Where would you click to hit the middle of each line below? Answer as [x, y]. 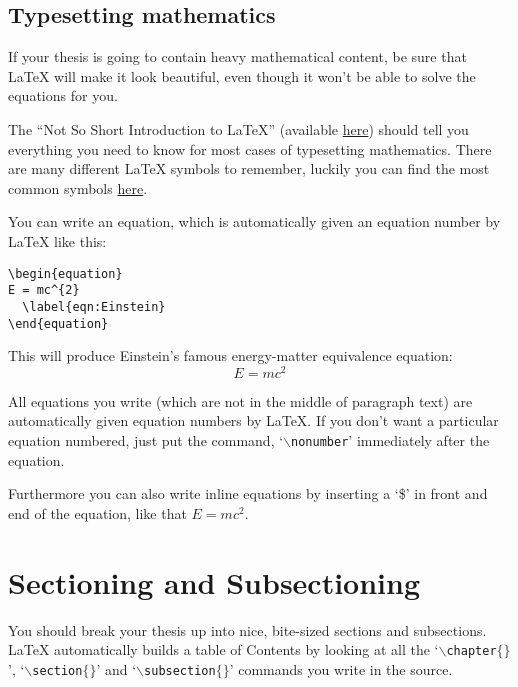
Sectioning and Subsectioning [214, 581]
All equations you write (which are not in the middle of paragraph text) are [240, 400]
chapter [471, 651]
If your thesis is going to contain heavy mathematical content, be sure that [237, 56]
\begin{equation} [65, 273]
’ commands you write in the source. [341, 668]
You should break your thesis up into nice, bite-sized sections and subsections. [247, 629]
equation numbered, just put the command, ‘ [146, 440]
